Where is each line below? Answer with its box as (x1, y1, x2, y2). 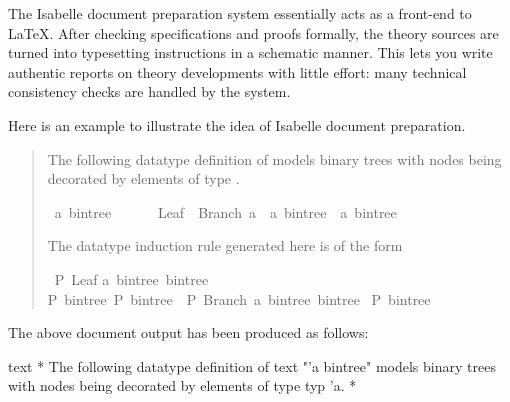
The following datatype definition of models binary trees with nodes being (47, 148, 502, 169)
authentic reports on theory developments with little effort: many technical (8, 61, 467, 82)
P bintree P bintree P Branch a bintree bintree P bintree (47, 288, 431, 309)
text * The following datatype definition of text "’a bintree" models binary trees (8, 355, 496, 376)
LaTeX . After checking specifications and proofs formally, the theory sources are (8, 22, 499, 43)
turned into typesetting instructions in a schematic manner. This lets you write (8, 42, 493, 63)
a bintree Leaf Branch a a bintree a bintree (54, 201, 397, 222)
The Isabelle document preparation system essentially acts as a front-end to (8, 3, 472, 23)
